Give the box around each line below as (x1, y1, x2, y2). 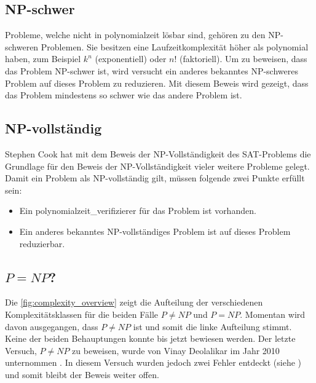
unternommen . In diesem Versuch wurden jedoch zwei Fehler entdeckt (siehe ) (5, 356, 301, 369)
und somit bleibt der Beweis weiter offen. (5, 368, 159, 381)
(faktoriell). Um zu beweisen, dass (180, 52, 307, 65)
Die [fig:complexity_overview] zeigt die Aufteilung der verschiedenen (5, 296, 263, 309)
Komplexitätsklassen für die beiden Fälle (5, 307, 159, 320)
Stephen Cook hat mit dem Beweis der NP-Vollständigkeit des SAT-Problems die (5, 147, 311, 160)
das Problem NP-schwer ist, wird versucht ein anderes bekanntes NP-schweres (5, 64, 298, 77)
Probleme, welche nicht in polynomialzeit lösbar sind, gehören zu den (5, 28, 266, 41)
